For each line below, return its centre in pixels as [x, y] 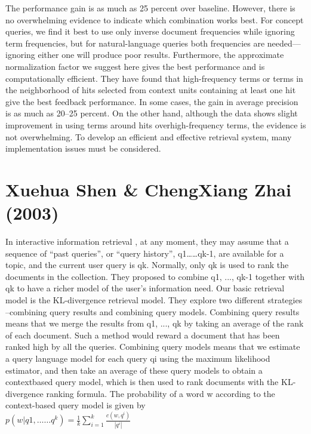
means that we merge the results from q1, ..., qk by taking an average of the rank [155, 323]
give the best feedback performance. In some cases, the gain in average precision [152, 101]
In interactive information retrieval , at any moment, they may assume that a [147, 241]
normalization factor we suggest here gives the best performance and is [135, 66]
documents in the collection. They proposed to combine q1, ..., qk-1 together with [155, 276]
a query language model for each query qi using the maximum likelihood [138, 358]
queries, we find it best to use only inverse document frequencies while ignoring [150, 31]
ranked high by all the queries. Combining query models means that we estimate [153, 347]
